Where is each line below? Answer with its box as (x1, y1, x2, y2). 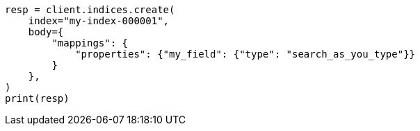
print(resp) (5, 93, 70, 104)
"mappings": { (51, 37, 129, 49)
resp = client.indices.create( (5, 4, 175, 15)
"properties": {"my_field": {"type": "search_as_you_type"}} (75, 49, 416, 60)
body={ (28, 26, 64, 37)
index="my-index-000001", (28, 15, 170, 26)
